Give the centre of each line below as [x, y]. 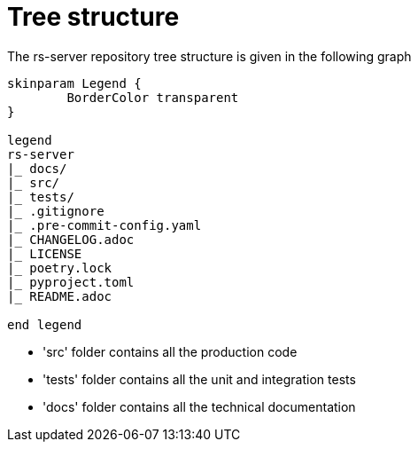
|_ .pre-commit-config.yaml [104, 225]
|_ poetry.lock [60, 268]
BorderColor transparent [153, 97]
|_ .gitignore [56, 211]
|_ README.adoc [60, 296]
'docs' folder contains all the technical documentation [199, 406]
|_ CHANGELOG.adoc [71, 239]
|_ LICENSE [45, 253]
